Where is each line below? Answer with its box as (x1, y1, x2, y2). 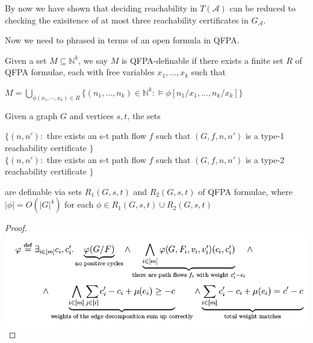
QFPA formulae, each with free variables (5, 66, 155, 78)
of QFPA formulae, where (198, 185, 293, 197)
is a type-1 (245, 129, 285, 142)
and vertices (69, 109, 114, 122)
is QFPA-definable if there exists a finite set (121, 54, 284, 66)
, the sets (127, 109, 161, 122)
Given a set (5, 54, 47, 66)
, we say (78, 54, 108, 66)
